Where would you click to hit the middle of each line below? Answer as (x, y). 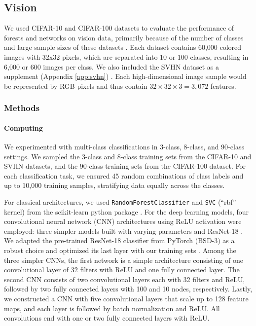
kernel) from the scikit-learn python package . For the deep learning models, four (127, 211)
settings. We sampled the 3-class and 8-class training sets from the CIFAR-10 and (128, 156)
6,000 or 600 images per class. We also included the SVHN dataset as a (112, 66)
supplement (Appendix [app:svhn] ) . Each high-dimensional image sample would (125, 76)
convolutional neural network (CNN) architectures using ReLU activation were (123, 221)
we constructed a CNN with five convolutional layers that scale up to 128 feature (126, 298)
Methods (22, 108)
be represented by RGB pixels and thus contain (76, 86)
